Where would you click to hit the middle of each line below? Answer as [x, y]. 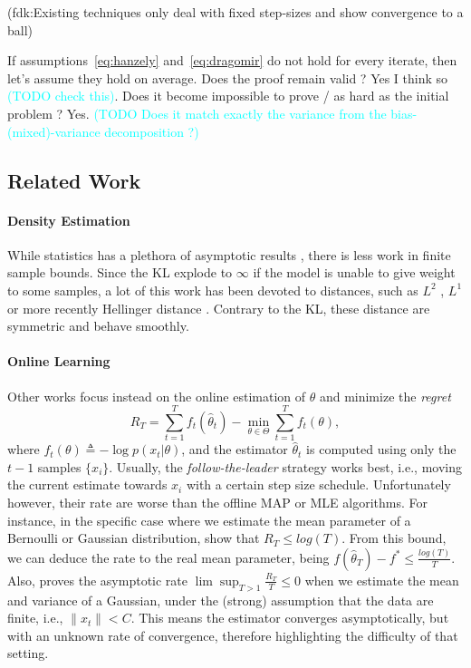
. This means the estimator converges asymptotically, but [290, 618]
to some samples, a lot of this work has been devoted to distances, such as [213, 290]
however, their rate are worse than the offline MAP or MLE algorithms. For [218, 502]
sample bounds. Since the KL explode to [120, 272]
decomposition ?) [152, 131]
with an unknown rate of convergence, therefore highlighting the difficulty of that [233, 635]
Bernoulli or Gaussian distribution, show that [134, 538]
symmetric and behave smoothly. [98, 326]
